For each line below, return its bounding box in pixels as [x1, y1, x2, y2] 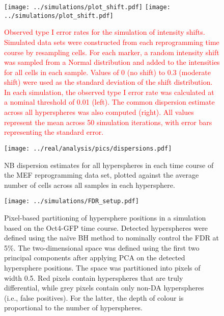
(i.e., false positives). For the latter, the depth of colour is [4, 292, 184, 303]
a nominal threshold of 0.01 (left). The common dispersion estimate [4, 96, 215, 107]
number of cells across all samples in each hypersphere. [4, 179, 175, 190]
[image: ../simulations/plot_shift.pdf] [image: [4, 4, 171, 11]
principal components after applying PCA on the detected [4, 252, 185, 263]
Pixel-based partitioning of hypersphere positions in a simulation [4, 212, 206, 223]
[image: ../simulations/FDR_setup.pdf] [4, 198, 139, 205]
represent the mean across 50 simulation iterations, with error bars [4, 116, 212, 127]
